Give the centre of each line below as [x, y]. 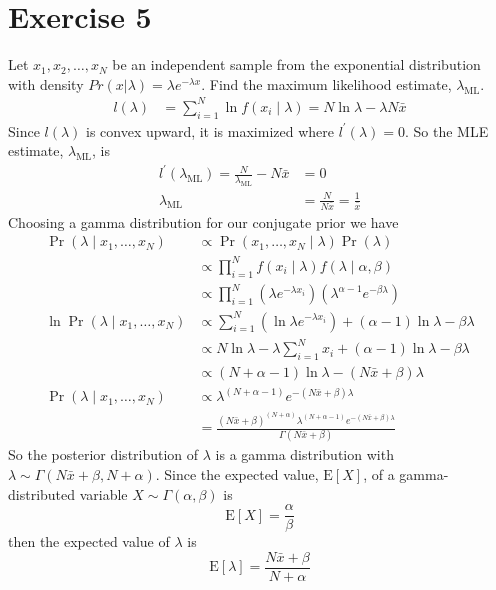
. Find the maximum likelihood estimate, [326, 83]
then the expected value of [89, 541]
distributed [42, 493]
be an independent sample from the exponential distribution [296, 64]
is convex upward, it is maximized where [210, 130]
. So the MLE [446, 130]
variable [103, 493]
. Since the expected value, [237, 474]
